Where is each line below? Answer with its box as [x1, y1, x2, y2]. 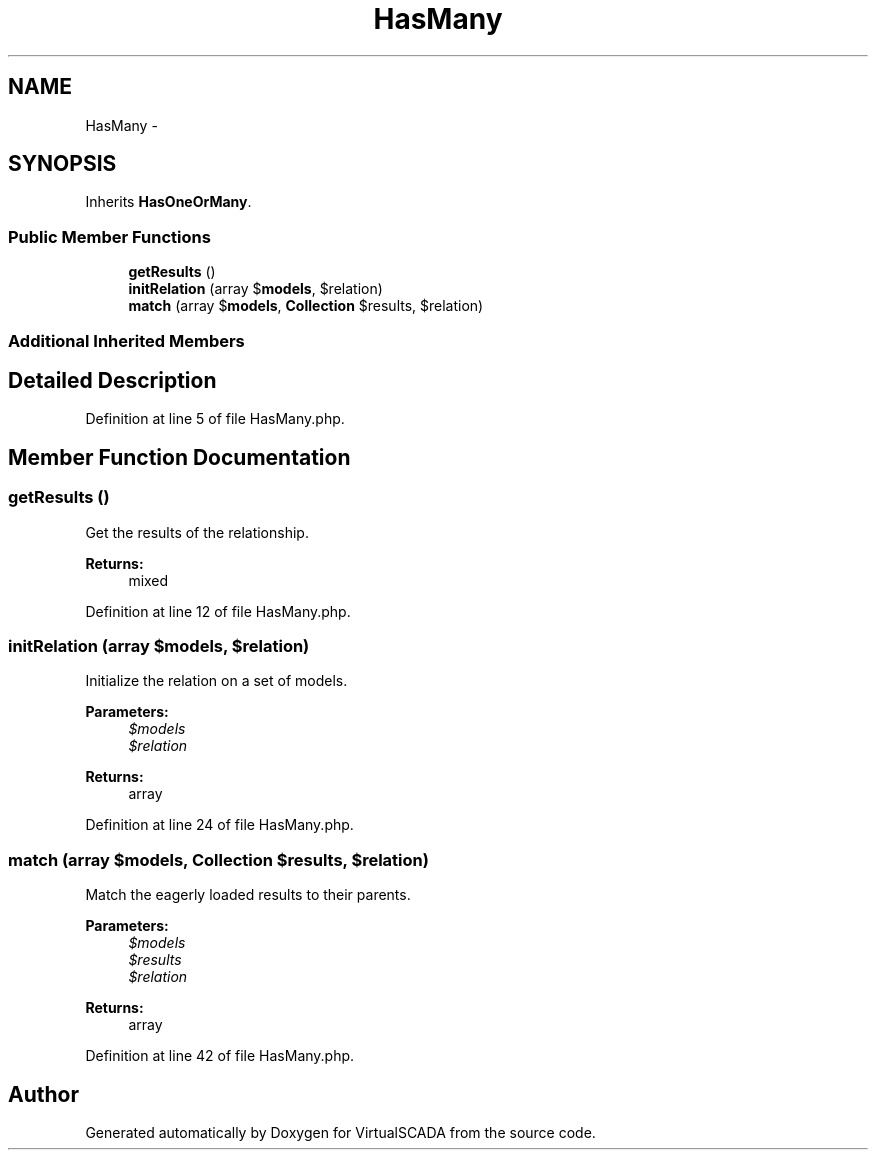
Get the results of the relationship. [85, 523, 309, 541]
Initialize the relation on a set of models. [85, 672, 348, 690]
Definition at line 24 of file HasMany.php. [85, 816, 354, 834]
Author [8, 1081, 79, 1107]
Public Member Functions [8, 226, 211, 247]
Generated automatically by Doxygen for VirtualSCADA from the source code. [85, 1123, 596, 1141]
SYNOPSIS [8, 151, 117, 177]
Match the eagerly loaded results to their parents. [85, 886, 411, 904]
